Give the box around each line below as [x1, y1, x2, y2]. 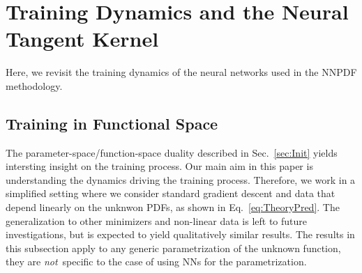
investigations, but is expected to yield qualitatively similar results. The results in [6, 227, 355, 242]
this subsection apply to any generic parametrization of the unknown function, [6, 240, 341, 255]
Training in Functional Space [6, 112, 218, 134]
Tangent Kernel [6, 24, 159, 53]
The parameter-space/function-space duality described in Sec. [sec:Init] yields [6, 145, 338, 159]
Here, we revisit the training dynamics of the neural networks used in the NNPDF [6, 65, 357, 79]
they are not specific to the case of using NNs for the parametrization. [6, 254, 307, 269]
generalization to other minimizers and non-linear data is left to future [6, 213, 308, 228]
